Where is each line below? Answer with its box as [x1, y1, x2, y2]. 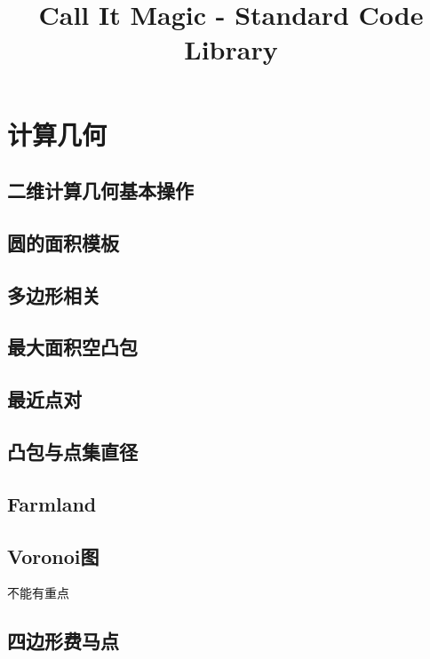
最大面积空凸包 [7, 333, 138, 361]
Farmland [7, 489, 97, 517]
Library [184, 31, 278, 67]
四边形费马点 [7, 627, 119, 655]
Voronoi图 [7, 542, 100, 569]
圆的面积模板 [7, 228, 119, 256]
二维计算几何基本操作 [7, 177, 194, 204]
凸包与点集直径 [7, 438, 138, 465]
